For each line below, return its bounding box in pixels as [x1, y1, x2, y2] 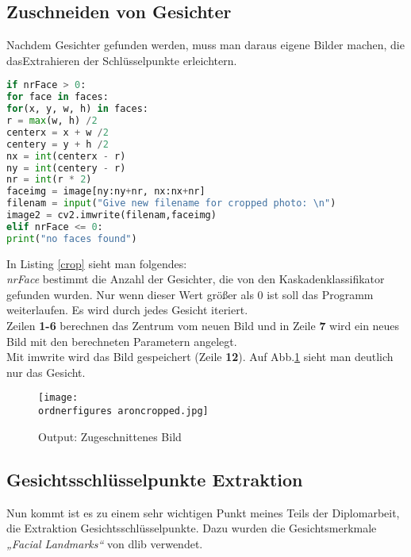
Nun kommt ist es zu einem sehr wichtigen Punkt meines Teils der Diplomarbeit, [6, 504, 400, 521]
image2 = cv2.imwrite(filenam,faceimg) [6, 209, 217, 221]
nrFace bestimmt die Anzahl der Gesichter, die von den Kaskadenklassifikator [6, 271, 385, 287]
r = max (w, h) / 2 [6, 115, 98, 127]
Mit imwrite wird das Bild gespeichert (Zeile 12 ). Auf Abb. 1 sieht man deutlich [6, 348, 394, 365]
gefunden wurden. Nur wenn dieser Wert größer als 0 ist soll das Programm [6, 286, 374, 302]
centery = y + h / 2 [6, 138, 109, 150]
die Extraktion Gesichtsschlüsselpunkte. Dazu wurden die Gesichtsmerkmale [6, 520, 377, 536]
